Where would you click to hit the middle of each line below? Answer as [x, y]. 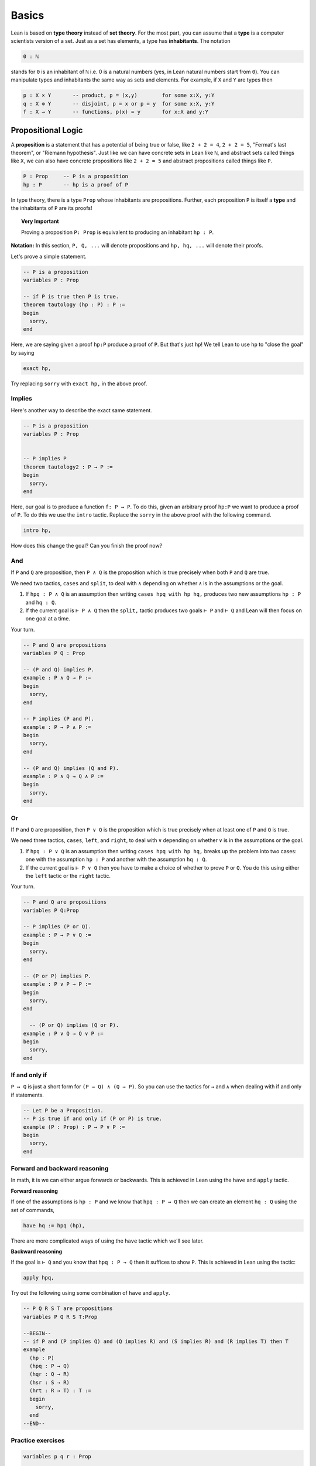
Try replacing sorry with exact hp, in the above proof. [79, 384]
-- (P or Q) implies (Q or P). [74, 1025]
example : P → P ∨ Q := [57, 935]
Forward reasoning [35, 1191]
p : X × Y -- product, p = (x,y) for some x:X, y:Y [119, 96]
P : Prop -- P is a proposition [76, 177]
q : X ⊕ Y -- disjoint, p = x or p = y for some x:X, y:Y [119, 103]
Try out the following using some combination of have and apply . [90, 1293]
